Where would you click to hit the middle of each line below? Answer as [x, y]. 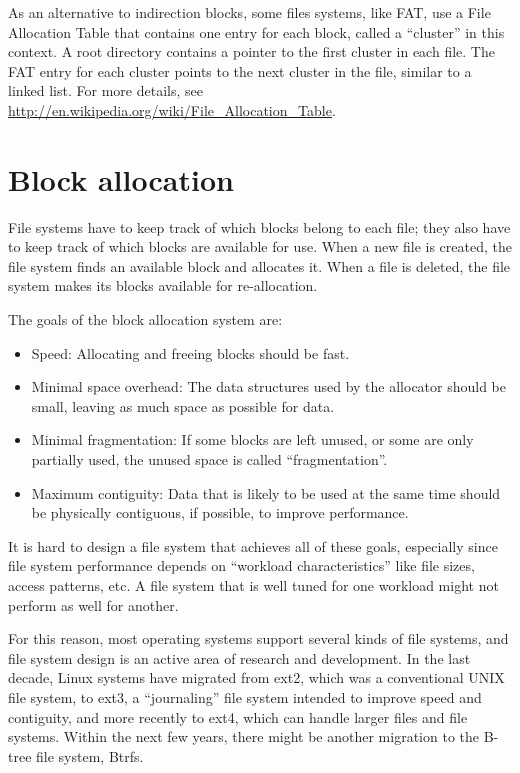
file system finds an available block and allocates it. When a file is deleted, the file [259, 265]
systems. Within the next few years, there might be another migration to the [244, 736]
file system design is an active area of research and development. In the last [239, 657]
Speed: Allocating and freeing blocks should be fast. [190, 352]
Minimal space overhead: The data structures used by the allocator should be [269, 386]
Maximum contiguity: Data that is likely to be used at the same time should [266, 492]
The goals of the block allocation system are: [145, 319]
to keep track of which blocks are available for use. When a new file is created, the [260, 246]
